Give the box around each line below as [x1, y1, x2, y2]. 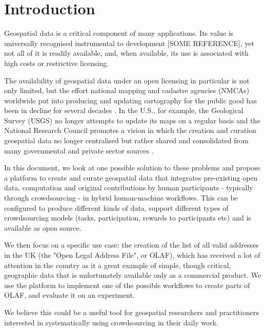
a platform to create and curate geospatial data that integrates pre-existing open [4, 172, 258, 183]
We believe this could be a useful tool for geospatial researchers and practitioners [4, 306, 259, 317]
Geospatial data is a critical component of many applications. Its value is [4, 28, 234, 38]
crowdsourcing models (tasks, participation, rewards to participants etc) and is [4, 212, 251, 223]
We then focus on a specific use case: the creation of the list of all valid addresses [4, 239, 259, 250]
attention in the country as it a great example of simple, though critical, [4, 259, 231, 270]
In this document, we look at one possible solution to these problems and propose [4, 162, 260, 173]
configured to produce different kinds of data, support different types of [4, 202, 229, 213]
